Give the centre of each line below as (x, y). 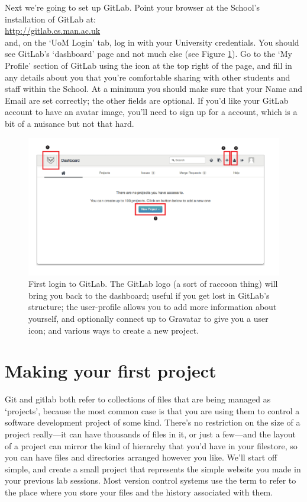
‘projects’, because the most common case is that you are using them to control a (152, 410)
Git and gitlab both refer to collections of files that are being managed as (138, 399)
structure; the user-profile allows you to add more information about (153, 307)
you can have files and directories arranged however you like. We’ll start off (141, 457)
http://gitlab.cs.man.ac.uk (53, 31)
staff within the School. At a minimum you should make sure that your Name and (154, 89)
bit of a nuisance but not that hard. (70, 123)
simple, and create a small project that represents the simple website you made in (153, 469)
